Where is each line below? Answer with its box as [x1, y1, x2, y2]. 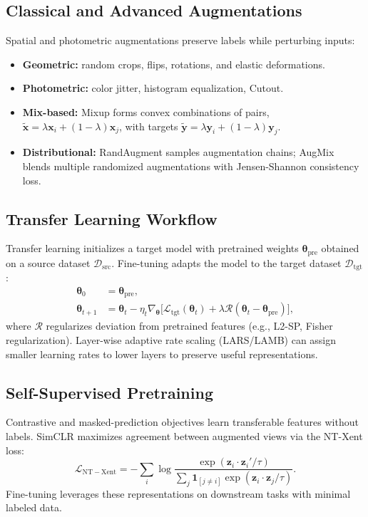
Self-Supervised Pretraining [6, 381, 213, 403]
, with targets [119, 118, 178, 133]
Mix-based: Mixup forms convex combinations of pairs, [22, 104, 270, 119]
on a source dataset [6, 255, 91, 270]
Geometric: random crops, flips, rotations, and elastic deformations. [22, 56, 325, 71]
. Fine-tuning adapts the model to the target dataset [111, 255, 342, 270]
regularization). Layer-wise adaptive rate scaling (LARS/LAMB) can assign [6, 332, 337, 347]
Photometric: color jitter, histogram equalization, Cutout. [22, 80, 284, 95]
